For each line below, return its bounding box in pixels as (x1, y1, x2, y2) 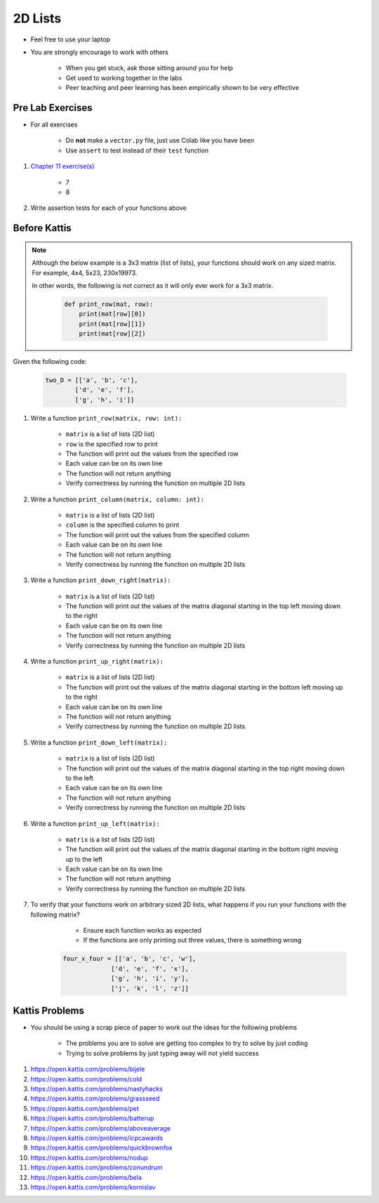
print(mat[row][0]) (79, 310, 147, 318)
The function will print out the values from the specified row (65, 449, 239, 458)
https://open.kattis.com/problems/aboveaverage (30, 1124, 171, 1132)
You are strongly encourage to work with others (30, 48, 168, 56)
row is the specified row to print (65, 440, 158, 448)
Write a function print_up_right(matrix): (30, 657, 164, 666)
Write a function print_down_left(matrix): (30, 738, 168, 747)
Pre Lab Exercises (13, 102, 93, 114)
